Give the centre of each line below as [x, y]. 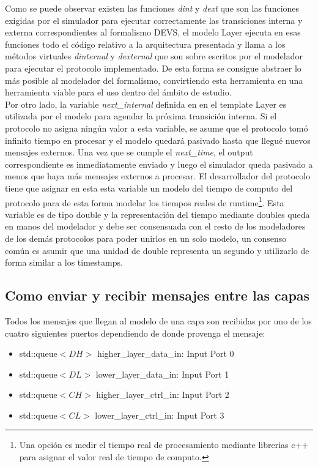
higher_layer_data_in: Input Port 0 [165, 353]
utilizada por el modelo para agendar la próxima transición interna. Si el [141, 116]
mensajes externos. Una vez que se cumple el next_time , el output [129, 152]
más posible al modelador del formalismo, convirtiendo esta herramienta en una [154, 80]
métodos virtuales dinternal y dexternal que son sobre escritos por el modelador [154, 56]
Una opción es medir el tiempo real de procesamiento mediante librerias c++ [164, 445]
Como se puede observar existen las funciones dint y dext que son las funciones [152, 8]
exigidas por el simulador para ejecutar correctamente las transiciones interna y [154, 20]
